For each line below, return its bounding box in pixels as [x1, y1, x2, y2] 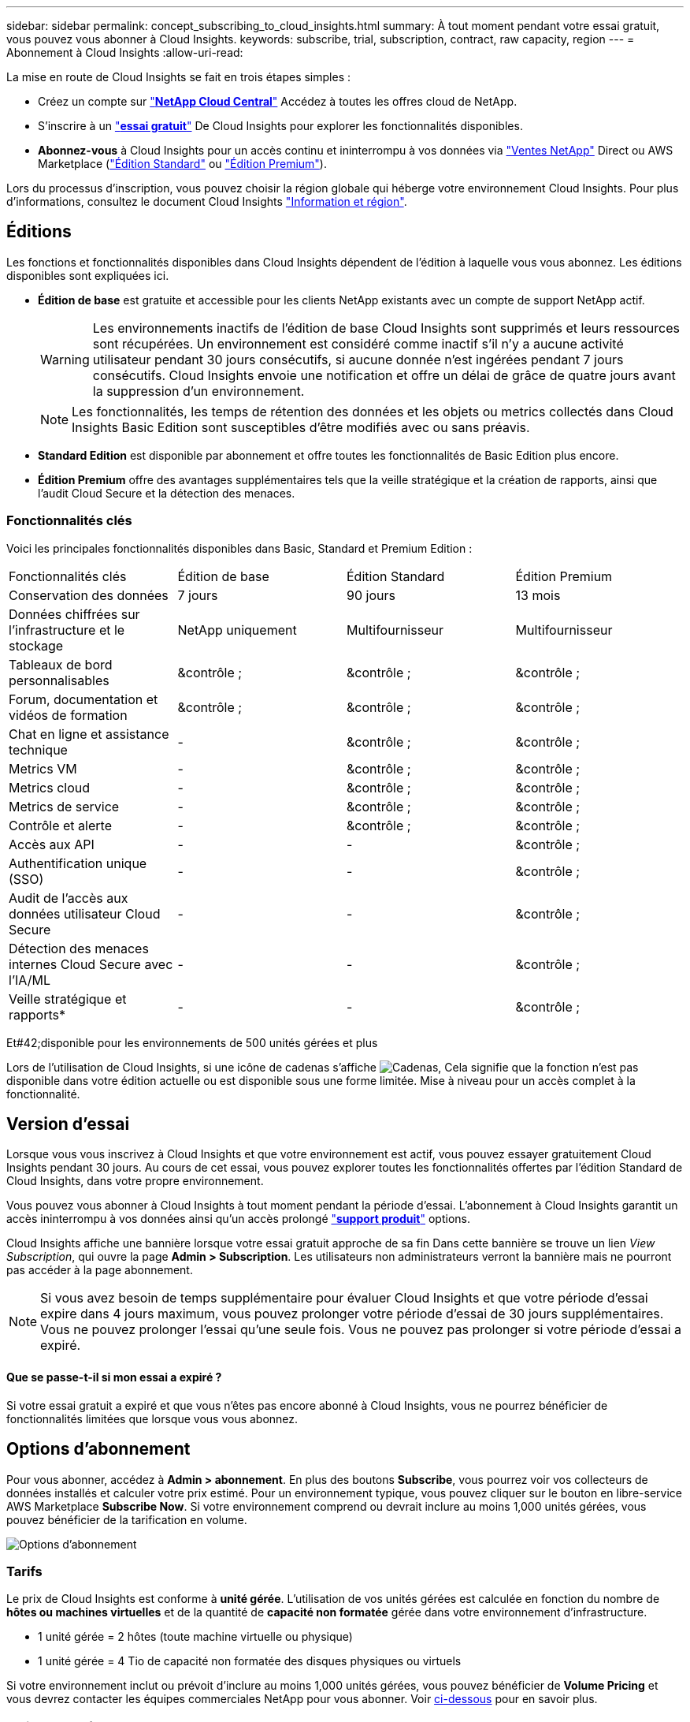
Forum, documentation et [9, 691, 158, 707]
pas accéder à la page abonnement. [6, 1263, 193, 1277]
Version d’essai [6, 1114, 130, 1135]
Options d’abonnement [6, 1439, 191, 1459]
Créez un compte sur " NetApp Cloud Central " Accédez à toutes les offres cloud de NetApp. [38, 95, 517, 108]
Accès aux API [9, 836, 95, 852]
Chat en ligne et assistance [9, 725, 169, 742]
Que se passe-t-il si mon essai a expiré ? [6, 1370, 222, 1385]
